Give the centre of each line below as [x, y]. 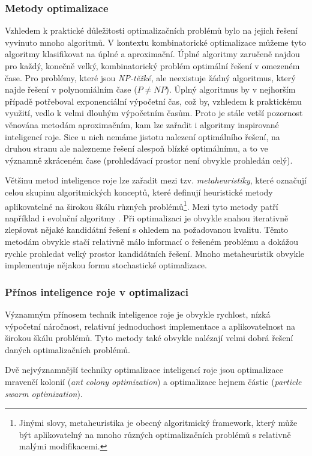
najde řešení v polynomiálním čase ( [71, 89]
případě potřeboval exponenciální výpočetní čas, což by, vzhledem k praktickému [153, 101]
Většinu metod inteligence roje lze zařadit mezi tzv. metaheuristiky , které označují [156, 180]
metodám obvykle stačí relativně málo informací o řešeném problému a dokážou [152, 241]
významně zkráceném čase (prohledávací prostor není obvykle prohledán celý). [149, 160]
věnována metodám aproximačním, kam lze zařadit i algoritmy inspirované [142, 124]
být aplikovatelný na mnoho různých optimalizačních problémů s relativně [155, 434]
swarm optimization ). [44, 393]
